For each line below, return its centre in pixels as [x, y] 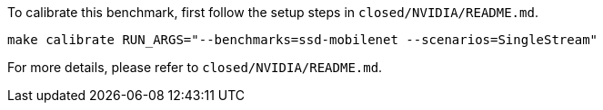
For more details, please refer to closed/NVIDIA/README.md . [195, 67]
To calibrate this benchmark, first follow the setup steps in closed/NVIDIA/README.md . [273, 12]
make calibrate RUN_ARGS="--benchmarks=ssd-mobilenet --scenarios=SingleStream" [303, 40]
